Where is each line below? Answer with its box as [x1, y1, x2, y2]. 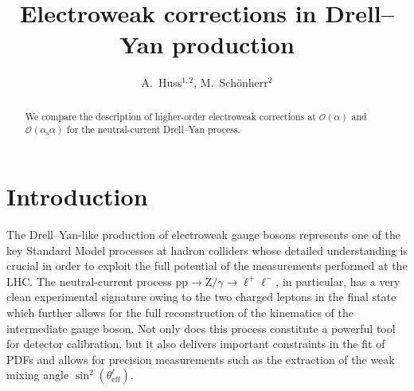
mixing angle [6, 366, 69, 383]
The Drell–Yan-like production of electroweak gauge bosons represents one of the [6, 225, 400, 242]
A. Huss [141, 74, 182, 91]
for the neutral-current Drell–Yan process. [67, 123, 240, 136]
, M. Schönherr [193, 74, 268, 91]
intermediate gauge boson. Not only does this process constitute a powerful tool [6, 319, 396, 336]
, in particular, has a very [275, 272, 400, 289]
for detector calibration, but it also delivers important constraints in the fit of [6, 335, 385, 352]
